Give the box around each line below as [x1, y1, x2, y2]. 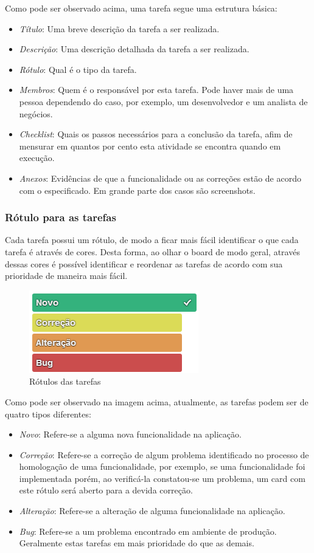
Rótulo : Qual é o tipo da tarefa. [19, 63, 137, 75]
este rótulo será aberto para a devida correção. [19, 484, 193, 496]
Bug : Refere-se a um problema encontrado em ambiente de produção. [19, 524, 277, 537]
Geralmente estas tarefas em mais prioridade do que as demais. [19, 537, 254, 549]
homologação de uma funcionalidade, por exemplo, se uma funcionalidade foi [19, 460, 305, 473]
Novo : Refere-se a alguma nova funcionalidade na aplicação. [19, 428, 242, 441]
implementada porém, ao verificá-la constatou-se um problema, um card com [19, 472, 305, 484]
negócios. [19, 107, 53, 120]
